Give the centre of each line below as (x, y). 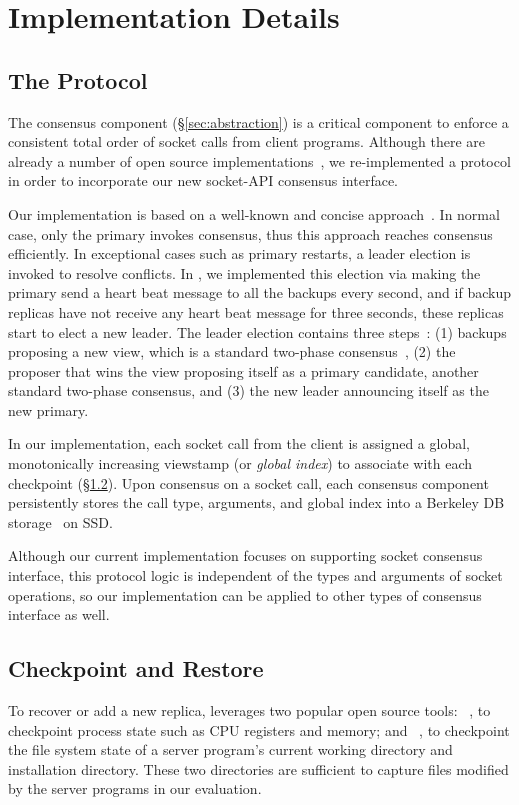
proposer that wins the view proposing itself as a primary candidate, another (243, 370)
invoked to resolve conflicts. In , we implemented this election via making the (244, 272)
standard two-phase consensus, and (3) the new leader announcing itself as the (248, 390)
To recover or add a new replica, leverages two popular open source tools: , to (249, 710)
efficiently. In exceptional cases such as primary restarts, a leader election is (239, 253)
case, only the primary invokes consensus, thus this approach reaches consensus (250, 233)
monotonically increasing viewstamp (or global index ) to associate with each (240, 463)
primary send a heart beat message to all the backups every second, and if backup (259, 292)
